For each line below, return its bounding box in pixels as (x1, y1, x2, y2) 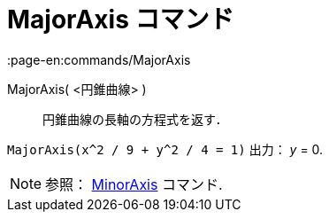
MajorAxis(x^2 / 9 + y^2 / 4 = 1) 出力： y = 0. (7, 141, 324, 157)
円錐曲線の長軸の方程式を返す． (42, 111, 228, 127)
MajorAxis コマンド (7, 4, 234, 35)
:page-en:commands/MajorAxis (7, 51, 191, 67)
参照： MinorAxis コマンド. (45, 175, 223, 193)
